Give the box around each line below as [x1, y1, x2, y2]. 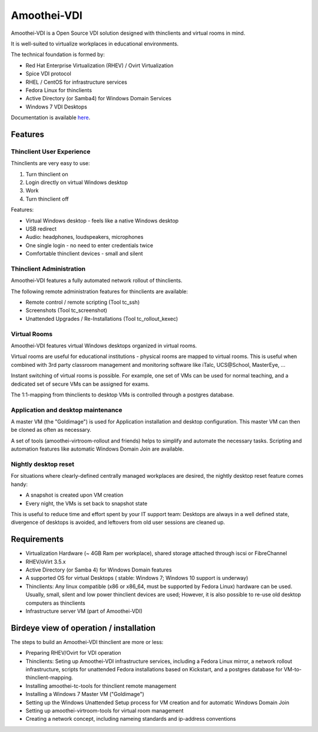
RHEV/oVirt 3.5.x [25, 558, 66, 565]
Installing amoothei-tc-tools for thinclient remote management [25, 682, 177, 690]
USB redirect [25, 225, 57, 232]
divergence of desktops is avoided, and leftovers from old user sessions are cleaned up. [11, 519, 226, 526]
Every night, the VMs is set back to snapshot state [25, 500, 148, 507]
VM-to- [283, 666, 302, 673]
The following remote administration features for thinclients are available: [11, 288, 188, 295]
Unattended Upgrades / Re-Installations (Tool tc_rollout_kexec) [25, 315, 178, 322]
